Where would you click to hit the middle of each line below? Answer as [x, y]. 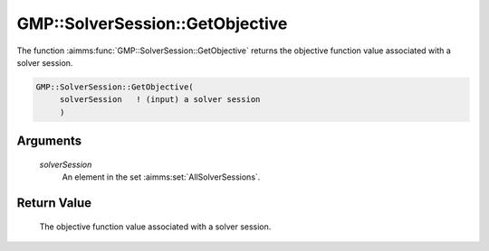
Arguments [49, 141]
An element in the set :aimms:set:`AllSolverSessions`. [161, 177]
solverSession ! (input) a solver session [160, 100]
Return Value [54, 203]
